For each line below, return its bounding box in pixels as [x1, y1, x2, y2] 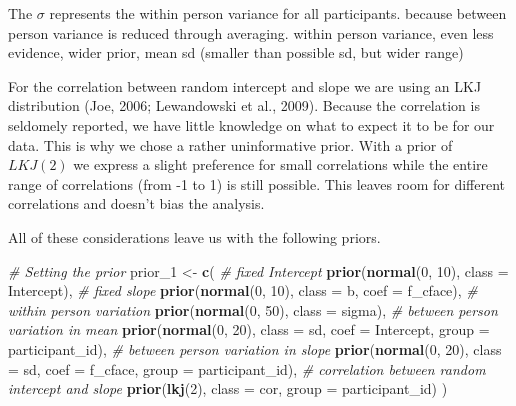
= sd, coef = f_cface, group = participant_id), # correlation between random [8, 358, 486, 379]
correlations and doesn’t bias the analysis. [8, 193, 265, 214]
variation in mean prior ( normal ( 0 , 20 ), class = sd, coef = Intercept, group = [8, 319, 490, 340]
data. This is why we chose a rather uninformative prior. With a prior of [8, 134, 453, 155]
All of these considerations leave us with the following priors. [8, 226, 381, 247]
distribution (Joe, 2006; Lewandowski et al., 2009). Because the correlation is [8, 95, 480, 116]
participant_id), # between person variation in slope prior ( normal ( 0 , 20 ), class [8, 338, 502, 359]
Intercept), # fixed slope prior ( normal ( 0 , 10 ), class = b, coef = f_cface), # [8, 280, 478, 301]
